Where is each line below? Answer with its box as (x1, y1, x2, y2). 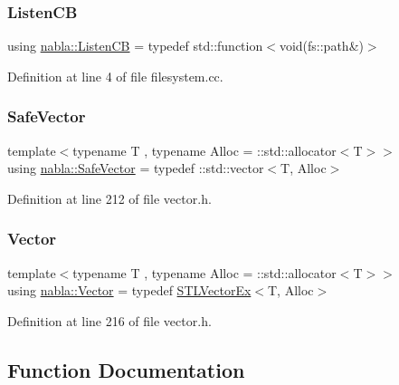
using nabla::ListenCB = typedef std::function (7, 36, 263, 55)
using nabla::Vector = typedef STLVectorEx (7, 281, 252, 300)
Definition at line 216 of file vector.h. (7, 311, 212, 330)
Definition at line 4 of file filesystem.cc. (7, 66, 223, 85)
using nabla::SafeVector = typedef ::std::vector (7, 159, 264, 178)
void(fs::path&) (279, 36, 364, 55)
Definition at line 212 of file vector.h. (7, 188, 212, 207)
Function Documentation (7, 355, 245, 383)
